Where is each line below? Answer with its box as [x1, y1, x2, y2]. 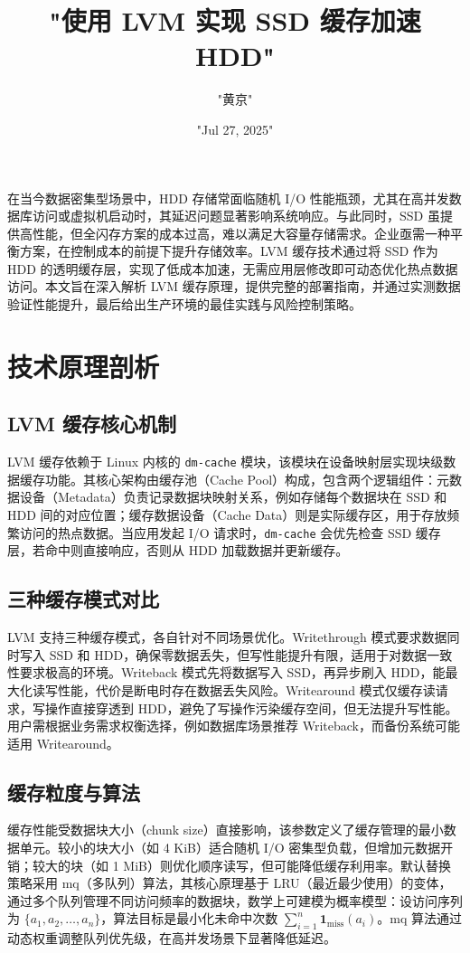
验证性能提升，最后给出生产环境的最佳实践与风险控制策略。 [7, 295, 362, 314]
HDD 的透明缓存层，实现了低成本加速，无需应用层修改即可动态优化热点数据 [7, 259, 458, 278]
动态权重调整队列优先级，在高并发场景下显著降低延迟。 [7, 929, 336, 948]
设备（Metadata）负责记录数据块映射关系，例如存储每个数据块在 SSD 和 [19, 487, 447, 506]
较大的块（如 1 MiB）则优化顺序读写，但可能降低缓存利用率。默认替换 [32, 855, 451, 874]
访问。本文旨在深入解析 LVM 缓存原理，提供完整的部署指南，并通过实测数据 [7, 277, 461, 296]
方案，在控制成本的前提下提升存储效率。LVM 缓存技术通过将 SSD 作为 [19, 241, 438, 260]
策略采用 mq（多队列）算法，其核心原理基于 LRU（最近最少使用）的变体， [7, 873, 452, 892]
